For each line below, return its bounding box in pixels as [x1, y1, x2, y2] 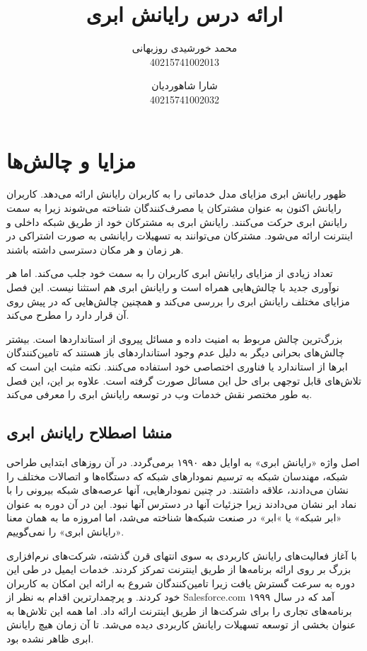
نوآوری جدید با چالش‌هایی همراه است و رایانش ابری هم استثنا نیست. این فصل [6, 280, 339, 294]
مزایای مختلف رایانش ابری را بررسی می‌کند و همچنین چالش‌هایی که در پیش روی [6, 293, 350, 308]
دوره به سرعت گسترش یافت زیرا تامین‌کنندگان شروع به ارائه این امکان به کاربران [6, 575, 355, 590]
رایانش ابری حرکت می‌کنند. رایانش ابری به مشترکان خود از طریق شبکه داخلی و [6, 214, 347, 229]
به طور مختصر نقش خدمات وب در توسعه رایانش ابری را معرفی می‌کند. [6, 387, 313, 402]
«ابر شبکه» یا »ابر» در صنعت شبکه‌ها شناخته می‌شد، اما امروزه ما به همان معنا [6, 510, 342, 525]
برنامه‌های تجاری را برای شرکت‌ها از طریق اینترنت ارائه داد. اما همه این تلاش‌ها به [6, 603, 352, 618]
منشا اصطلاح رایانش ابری [6, 421, 173, 443]
